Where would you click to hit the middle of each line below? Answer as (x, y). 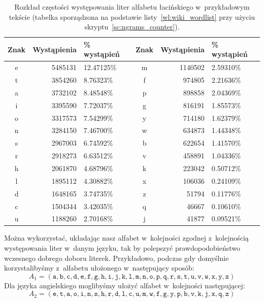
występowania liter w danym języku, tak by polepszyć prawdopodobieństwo (122, 248)
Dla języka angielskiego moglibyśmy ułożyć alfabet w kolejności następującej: (125, 285)
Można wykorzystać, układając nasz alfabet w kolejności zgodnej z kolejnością (126, 238)
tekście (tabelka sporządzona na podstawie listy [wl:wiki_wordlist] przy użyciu (132, 16)
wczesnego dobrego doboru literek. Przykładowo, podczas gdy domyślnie (117, 258)
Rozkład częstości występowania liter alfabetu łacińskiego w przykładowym (132, 7)
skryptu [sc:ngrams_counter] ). (132, 27)
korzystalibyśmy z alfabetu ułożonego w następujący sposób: (99, 268)
